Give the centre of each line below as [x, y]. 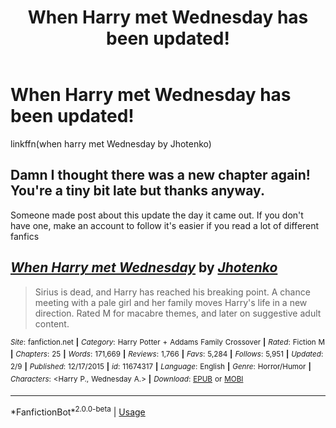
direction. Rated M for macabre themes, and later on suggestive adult [178, 313]
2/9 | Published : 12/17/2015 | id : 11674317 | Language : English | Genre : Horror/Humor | [161, 366]
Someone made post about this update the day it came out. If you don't [157, 215]
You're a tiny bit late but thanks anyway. [137, 191]
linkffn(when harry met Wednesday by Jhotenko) [111, 143]
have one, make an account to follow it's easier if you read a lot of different [165, 225]
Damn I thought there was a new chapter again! [160, 175]
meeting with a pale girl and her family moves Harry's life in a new [171, 302]
